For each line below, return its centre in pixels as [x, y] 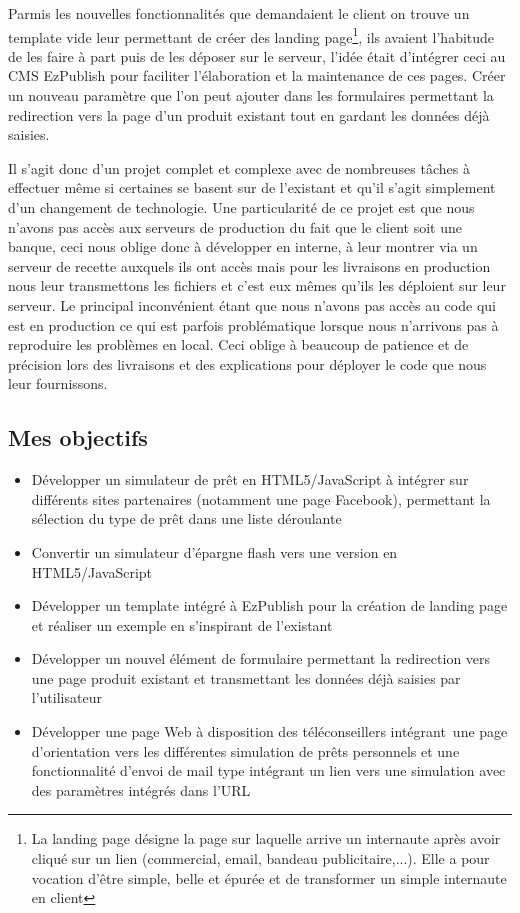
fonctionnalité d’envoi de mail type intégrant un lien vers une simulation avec [268, 770]
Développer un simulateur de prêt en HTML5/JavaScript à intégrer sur [250, 479]
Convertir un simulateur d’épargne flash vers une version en [214, 551]
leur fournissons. [58, 383]
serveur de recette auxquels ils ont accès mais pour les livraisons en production [249, 265]
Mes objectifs [78, 437]
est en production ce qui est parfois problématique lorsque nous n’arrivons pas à [253, 324]
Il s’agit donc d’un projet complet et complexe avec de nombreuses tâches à [239, 167]
